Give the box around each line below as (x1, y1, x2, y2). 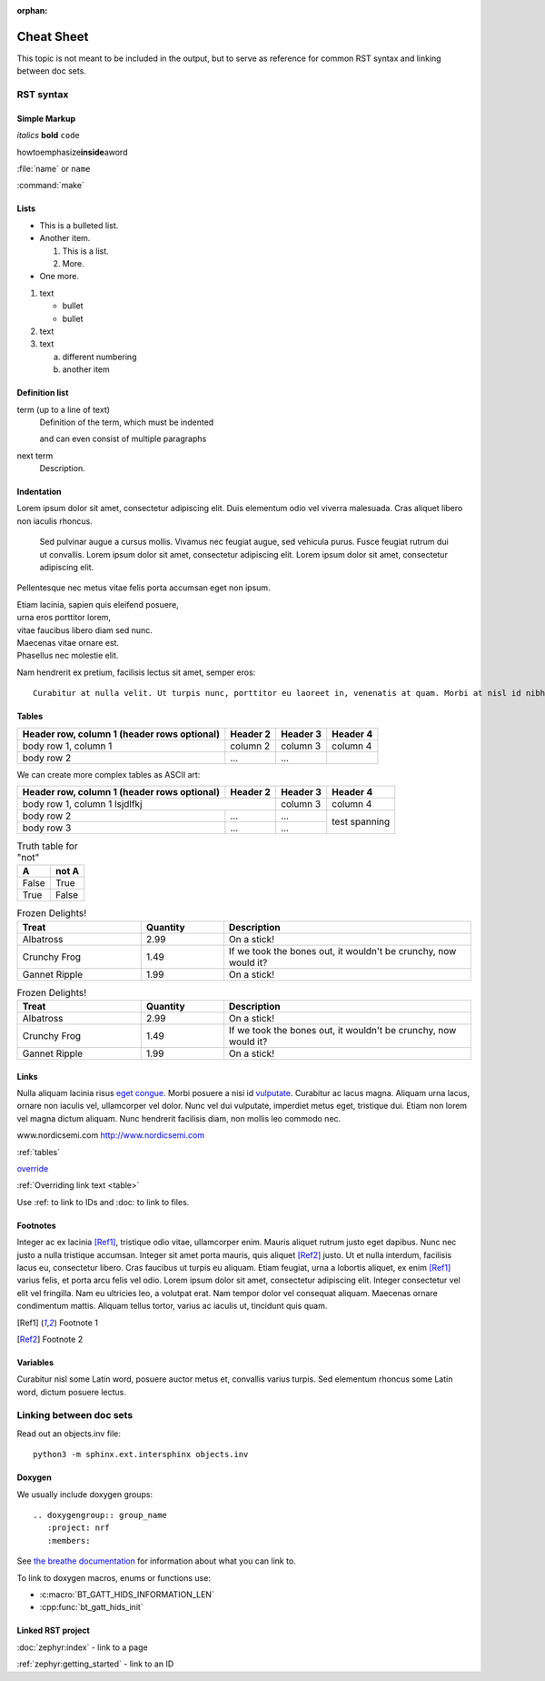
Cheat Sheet (16, 28, 89, 45)
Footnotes (16, 1220, 56, 1231)
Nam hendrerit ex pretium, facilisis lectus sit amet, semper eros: (16, 667, 256, 678)
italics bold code (16, 130, 81, 141)
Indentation (16, 487, 63, 498)
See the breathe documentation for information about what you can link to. (16, 1555, 297, 1566)
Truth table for (16, 840, 78, 852)
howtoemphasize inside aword (16, 146, 128, 157)
